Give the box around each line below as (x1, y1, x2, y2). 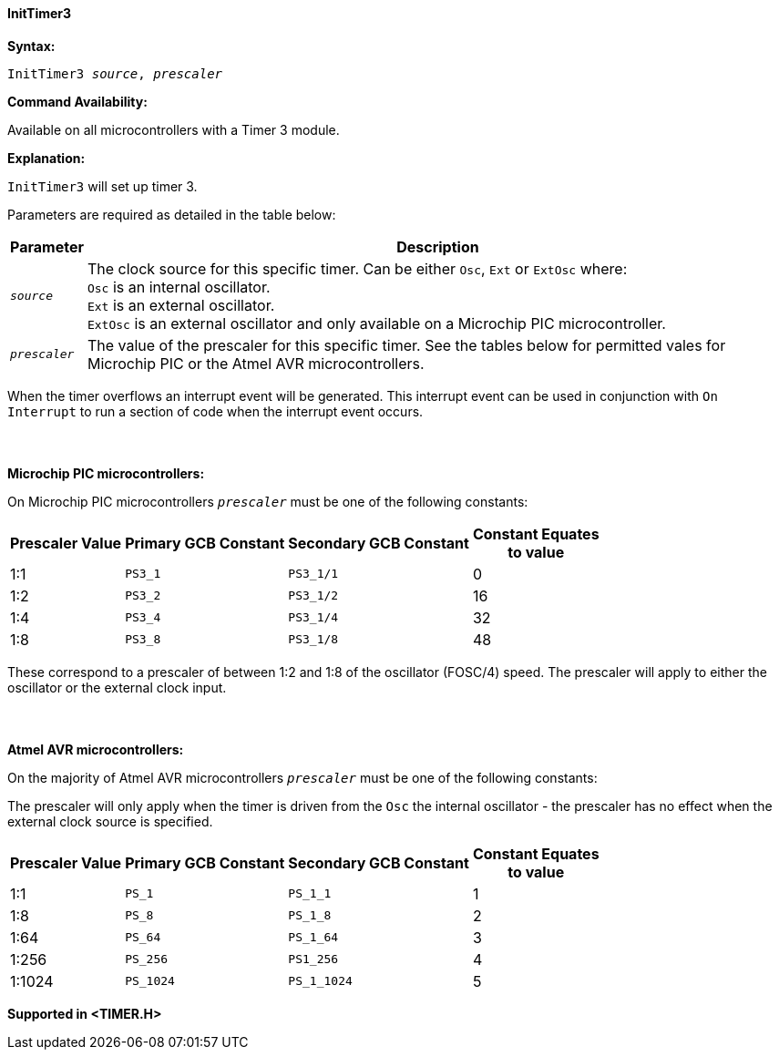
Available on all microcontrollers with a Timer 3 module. (7, 121, 340, 138)
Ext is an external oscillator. (87, 295, 275, 314)
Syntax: (7, 37, 56, 54)
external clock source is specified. (7, 813, 213, 829)
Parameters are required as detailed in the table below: (7, 206, 336, 222)
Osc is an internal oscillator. (87, 277, 271, 296)
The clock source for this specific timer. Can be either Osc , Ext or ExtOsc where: (87, 259, 628, 278)
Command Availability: (7, 93, 148, 109)
